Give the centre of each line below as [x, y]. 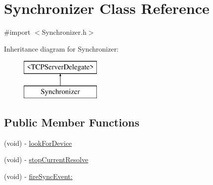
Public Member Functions [72, 122]
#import [17, 32]
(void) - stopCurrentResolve [46, 159]
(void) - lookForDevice [38, 143]
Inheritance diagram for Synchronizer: [62, 48]
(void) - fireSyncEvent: [38, 176]
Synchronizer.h [64, 32]
